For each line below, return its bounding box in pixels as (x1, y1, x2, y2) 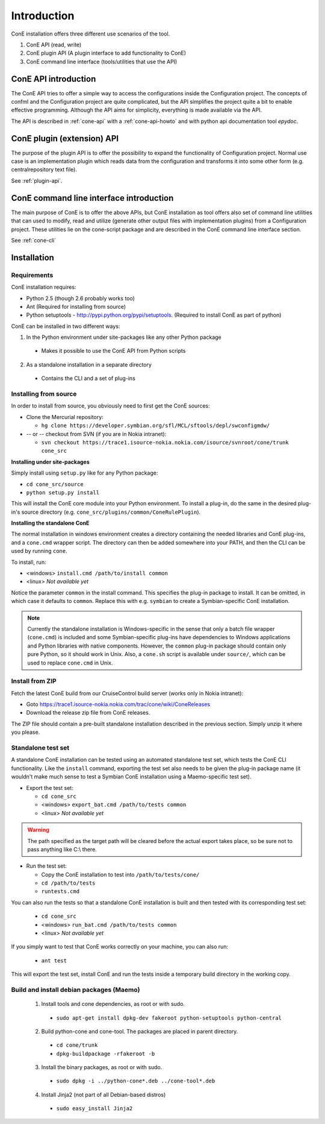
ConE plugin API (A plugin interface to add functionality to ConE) (26, 49, 187, 57)
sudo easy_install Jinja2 (56, 1105, 133, 1112)
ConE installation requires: (11, 283, 76, 291)
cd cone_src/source (26, 481, 84, 488)
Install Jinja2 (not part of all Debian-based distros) (41, 1091, 166, 1098)
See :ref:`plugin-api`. (11, 177, 63, 184)
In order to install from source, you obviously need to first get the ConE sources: (11, 402, 210, 409)
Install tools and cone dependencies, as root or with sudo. (41, 1000, 185, 1008)
